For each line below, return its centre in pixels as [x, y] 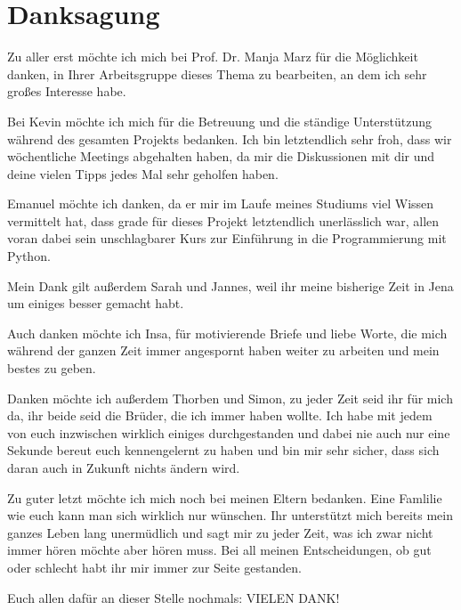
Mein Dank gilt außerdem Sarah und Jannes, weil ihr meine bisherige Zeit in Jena [230, 285]
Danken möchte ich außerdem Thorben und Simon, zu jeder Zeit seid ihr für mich [230, 398]
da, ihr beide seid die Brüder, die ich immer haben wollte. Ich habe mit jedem [220, 415]
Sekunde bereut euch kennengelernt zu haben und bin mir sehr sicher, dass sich [223, 450]
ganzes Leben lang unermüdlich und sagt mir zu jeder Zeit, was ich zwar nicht [220, 532]
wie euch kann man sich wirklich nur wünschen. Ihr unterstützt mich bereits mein [230, 515]
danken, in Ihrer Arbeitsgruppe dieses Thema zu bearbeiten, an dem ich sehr [217, 73]
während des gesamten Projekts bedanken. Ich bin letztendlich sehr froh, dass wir [230, 138]
